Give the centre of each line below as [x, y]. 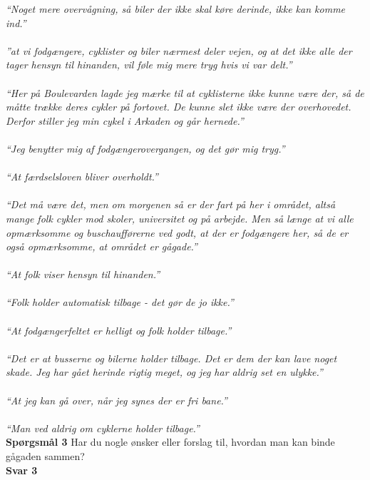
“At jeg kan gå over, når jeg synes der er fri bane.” [117, 400]
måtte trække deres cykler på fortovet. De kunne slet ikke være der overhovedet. [179, 107]
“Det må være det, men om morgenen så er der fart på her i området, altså [171, 204]
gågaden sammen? [45, 456]
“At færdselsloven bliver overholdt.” [82, 177]
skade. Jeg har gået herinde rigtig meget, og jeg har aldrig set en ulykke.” [164, 372]
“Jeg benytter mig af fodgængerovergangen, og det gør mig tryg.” [145, 148]
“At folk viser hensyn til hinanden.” [83, 274]
